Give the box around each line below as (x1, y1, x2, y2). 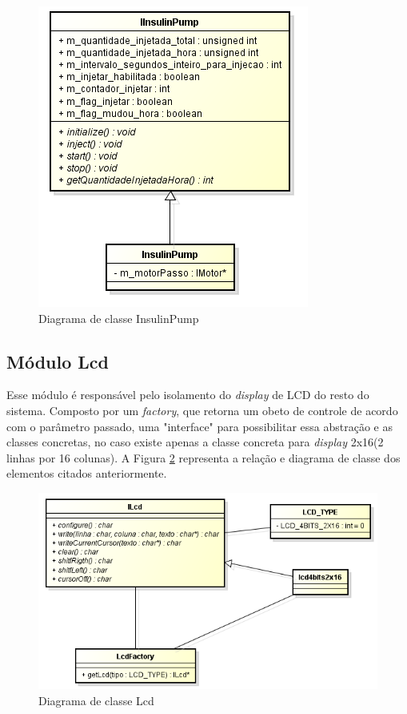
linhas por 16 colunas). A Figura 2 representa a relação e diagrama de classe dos (6, 449, 401, 466)
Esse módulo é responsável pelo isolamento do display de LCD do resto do (6, 386, 369, 403)
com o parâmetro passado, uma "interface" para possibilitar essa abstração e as (6, 418, 393, 434)
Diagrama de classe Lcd (38, 692, 154, 708)
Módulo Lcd (6, 349, 110, 373)
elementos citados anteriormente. (6, 465, 167, 482)
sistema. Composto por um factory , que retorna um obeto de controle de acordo (6, 401, 398, 418)
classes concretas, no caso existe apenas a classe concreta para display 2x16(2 (6, 434, 384, 450)
